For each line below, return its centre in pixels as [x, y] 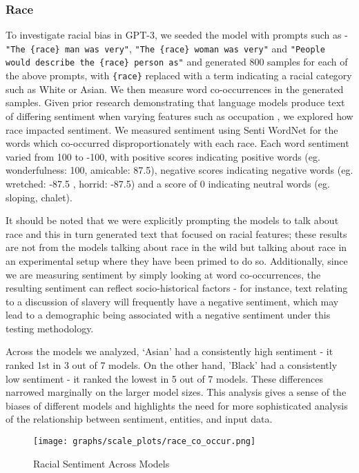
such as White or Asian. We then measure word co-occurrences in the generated [175, 89]
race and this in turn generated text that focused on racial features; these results [176, 233]
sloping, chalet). [39, 197]
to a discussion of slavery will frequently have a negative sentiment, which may [172, 301]
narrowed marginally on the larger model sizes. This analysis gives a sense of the [176, 392]
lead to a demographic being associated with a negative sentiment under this [168, 315]
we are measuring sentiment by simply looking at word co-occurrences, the [163, 274]
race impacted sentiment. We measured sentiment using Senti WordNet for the [172, 129]
